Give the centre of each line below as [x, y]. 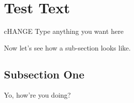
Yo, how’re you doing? [38, 94]
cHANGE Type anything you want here [64, 31]
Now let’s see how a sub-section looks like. [67, 47]
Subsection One [44, 74]
